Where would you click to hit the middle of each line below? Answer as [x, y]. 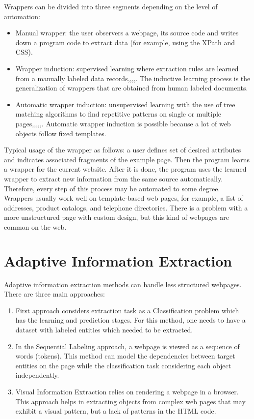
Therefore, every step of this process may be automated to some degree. [112, 188]
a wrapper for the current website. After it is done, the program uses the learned [125, 169]
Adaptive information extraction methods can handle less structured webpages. [123, 284]
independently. [37, 375]
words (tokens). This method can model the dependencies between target [125, 356]
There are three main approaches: [54, 294]
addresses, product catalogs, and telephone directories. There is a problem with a [126, 207]
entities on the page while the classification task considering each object [123, 365]
